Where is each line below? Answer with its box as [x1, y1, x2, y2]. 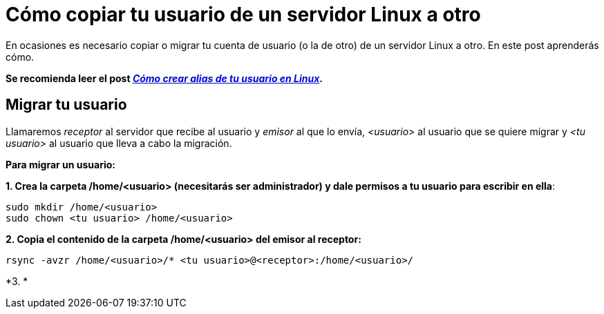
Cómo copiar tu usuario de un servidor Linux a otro [6, 3, 481, 26]
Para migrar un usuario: [6, 158, 116, 170]
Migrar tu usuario [6, 96, 127, 114]
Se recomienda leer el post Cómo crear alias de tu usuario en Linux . [6, 72, 323, 84]
